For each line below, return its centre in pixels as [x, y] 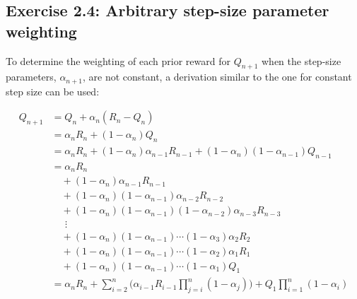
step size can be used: [53, 91]
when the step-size [302, 60]
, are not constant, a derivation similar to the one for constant [217, 77]
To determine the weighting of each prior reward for [118, 60]
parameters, [31, 77]
